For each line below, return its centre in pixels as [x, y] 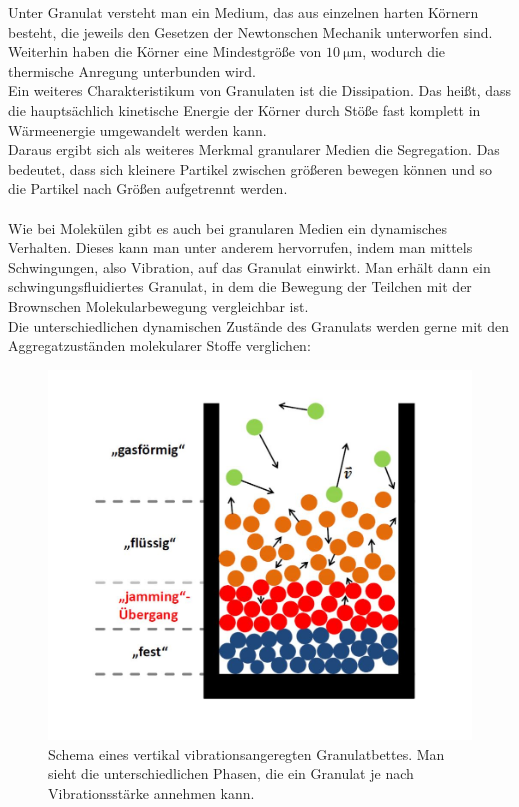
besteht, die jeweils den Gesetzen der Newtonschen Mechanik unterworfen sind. [250, 31]
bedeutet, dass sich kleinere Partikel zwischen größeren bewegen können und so [250, 168]
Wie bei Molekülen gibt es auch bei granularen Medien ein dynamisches [227, 227]
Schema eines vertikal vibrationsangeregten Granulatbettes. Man [246, 753]
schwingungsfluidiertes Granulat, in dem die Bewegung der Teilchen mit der [240, 286]
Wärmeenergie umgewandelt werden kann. [137, 129]
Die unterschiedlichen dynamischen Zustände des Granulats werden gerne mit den [258, 325]
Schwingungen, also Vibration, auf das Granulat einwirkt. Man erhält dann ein [249, 266]
